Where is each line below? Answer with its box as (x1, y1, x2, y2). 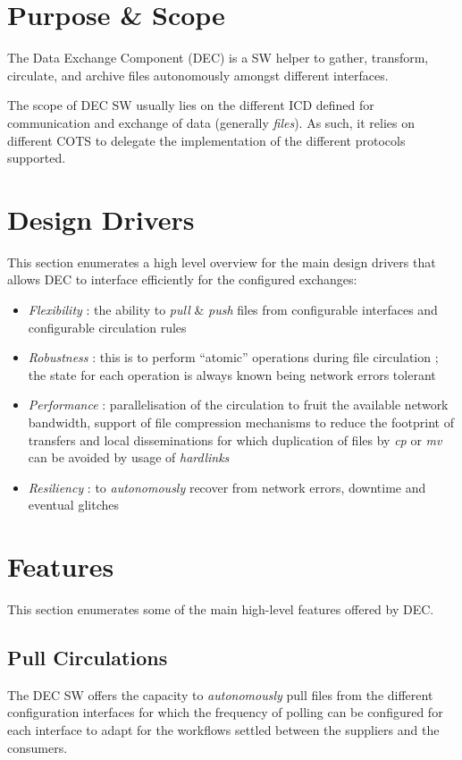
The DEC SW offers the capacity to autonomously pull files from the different (7, 685, 433, 704)
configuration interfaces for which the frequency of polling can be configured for (7, 703, 443, 722)
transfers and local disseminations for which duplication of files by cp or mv (28, 430, 442, 449)
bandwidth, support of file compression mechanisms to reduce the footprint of (28, 412, 454, 431)
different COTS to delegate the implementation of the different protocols (7, 131, 406, 149)
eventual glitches (28, 495, 119, 514)
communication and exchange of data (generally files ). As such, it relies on (7, 113, 415, 131)
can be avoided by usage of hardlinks (28, 448, 230, 467)
